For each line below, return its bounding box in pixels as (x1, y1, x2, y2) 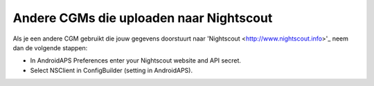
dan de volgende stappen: (12, 43, 88, 52)
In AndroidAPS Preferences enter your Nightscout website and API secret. (30, 56, 242, 65)
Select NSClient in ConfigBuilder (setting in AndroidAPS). (30, 66, 193, 74)
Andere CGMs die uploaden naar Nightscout (12, 10, 273, 25)
